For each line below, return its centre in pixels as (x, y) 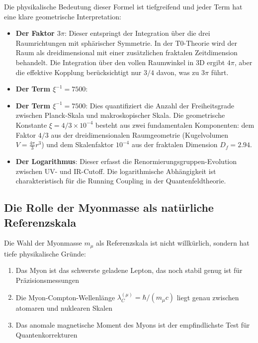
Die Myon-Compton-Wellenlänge (65, 297)
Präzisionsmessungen (47, 280)
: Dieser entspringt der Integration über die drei (137, 33)
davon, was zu (178, 72)
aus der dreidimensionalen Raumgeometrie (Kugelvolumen (140, 134)
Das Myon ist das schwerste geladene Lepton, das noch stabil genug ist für (129, 270)
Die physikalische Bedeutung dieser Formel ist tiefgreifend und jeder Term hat (123, 6)
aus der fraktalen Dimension (174, 144)
